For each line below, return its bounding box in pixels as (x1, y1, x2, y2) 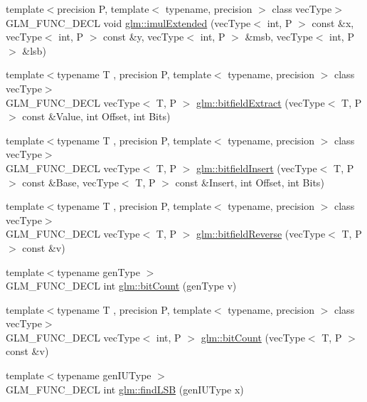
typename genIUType (57, 368, 151, 383)
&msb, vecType (245, 29, 313, 44)
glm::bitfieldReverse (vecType (196, 226, 326, 241)
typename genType (57, 264, 140, 279)
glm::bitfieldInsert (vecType (196, 160, 317, 175)
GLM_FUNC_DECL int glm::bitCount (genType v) (6, 278, 237, 293)
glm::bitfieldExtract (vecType (196, 95, 325, 110)
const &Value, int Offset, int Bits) (22, 109, 171, 124)
